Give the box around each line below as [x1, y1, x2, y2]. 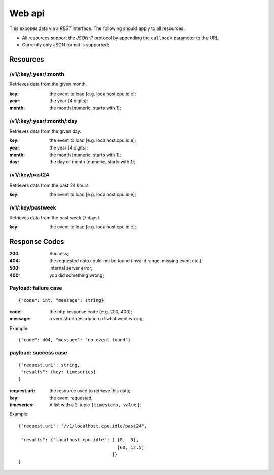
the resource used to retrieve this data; [49, 388, 131, 394]
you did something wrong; [49, 272, 104, 278]
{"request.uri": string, [18, 362, 80, 368]
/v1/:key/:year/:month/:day [9, 117, 78, 125]
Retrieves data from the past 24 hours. [9, 182, 90, 188]
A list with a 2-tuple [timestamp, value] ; [49, 402, 141, 408]
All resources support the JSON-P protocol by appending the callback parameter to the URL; [22, 35, 220, 41]
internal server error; [49, 265, 93, 271]
